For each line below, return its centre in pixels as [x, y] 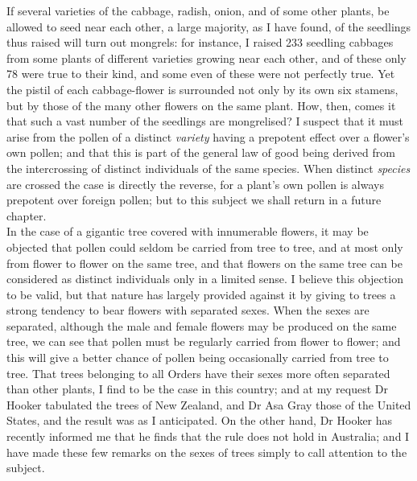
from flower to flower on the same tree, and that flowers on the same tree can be [204, 263]
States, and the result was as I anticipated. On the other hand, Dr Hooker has [200, 420]
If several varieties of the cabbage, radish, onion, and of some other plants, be [198, 10]
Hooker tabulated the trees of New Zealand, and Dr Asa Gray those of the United [209, 404]
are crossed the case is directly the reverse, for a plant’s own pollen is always [195, 184]
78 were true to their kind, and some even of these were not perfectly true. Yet [201, 74]
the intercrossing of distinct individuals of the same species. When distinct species [208, 168]
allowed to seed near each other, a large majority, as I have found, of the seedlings [209, 26]
